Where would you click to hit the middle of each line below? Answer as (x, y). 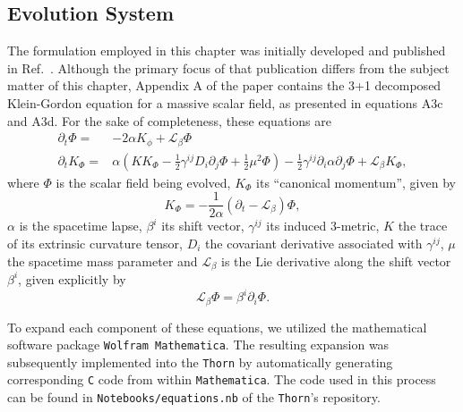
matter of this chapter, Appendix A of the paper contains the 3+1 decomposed (224, 85)
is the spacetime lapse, (81, 226)
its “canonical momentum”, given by (356, 182)
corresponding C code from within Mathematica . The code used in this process (222, 379)
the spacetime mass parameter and (103, 261)
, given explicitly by (72, 278)
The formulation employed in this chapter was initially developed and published (227, 50)
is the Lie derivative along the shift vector (336, 261)
